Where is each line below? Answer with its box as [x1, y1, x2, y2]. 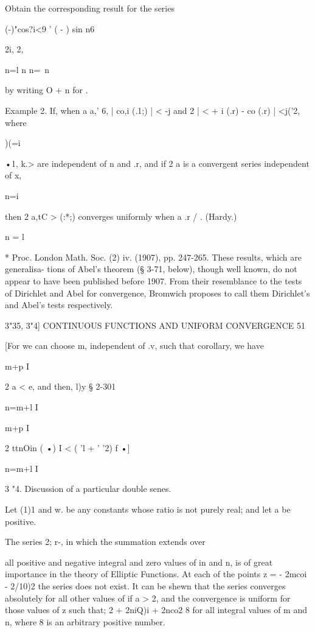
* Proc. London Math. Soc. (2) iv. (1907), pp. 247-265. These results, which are [5, 250, 302, 263]
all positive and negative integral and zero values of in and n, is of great [5, 555, 273, 568]
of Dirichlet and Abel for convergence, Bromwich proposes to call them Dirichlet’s [5, 286, 310, 299]
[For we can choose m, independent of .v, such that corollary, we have [5, 339, 264, 352]
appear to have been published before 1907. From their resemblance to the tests [5, 274, 302, 287]
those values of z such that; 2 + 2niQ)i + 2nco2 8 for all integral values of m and [5, 603, 307, 616]
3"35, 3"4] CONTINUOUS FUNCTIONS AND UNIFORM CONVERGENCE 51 [5, 318, 305, 331]
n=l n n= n [5, 63, 50, 75]
